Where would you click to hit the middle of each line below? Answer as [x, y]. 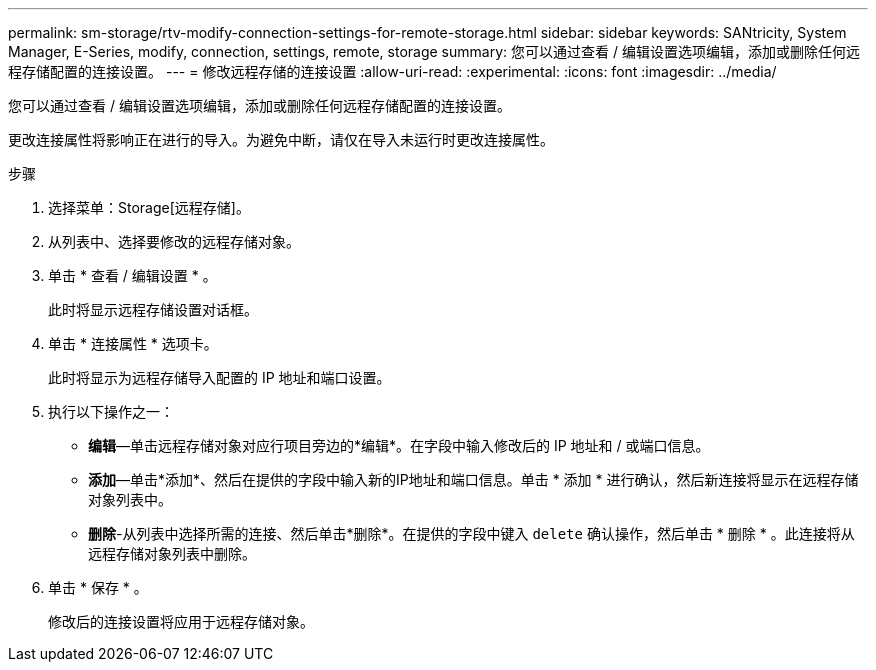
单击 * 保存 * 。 [98, 587]
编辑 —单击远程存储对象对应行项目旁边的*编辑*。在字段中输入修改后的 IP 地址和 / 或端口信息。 [399, 445]
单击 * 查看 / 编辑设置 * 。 [132, 275]
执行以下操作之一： [111, 411]
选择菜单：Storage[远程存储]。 [149, 207]
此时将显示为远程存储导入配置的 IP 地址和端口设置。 [219, 377]
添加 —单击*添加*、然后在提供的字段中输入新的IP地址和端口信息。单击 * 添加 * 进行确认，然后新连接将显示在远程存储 [473, 479]
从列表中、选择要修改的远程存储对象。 [174, 241]
